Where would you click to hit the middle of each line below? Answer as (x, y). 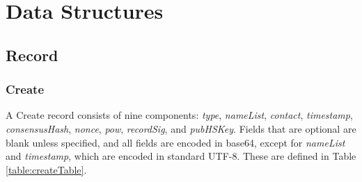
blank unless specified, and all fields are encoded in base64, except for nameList (175, 142)
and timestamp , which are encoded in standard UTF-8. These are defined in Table (181, 156)
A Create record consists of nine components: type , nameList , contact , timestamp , (179, 115)
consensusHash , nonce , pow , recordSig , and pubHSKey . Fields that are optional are (181, 128)
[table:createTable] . (46, 169)
